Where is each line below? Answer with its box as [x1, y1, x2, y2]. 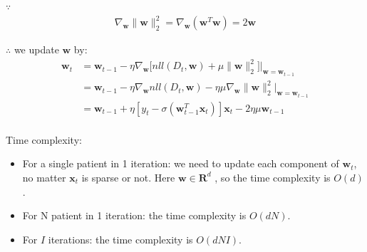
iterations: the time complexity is [48, 231, 193, 246]
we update [14, 42, 59, 57]
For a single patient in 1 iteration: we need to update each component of [22, 156, 339, 171]
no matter [22, 169, 66, 184]
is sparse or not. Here [81, 169, 175, 184]
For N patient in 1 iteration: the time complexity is [22, 208, 247, 223]
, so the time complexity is [214, 169, 331, 184]
